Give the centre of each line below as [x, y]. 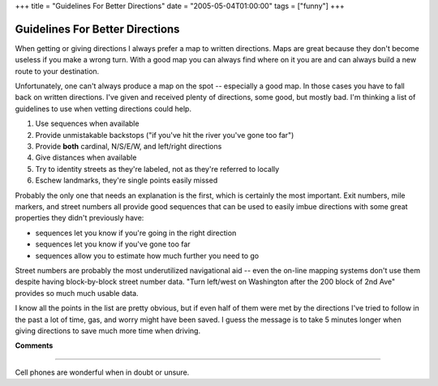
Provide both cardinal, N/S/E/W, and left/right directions [129, 147]
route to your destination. [57, 71]
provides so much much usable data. [77, 293]
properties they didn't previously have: [79, 218]
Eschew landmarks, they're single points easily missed [127, 180]
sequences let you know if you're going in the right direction [136, 233]
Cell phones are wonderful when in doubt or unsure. [102, 372]
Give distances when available [86, 157]
